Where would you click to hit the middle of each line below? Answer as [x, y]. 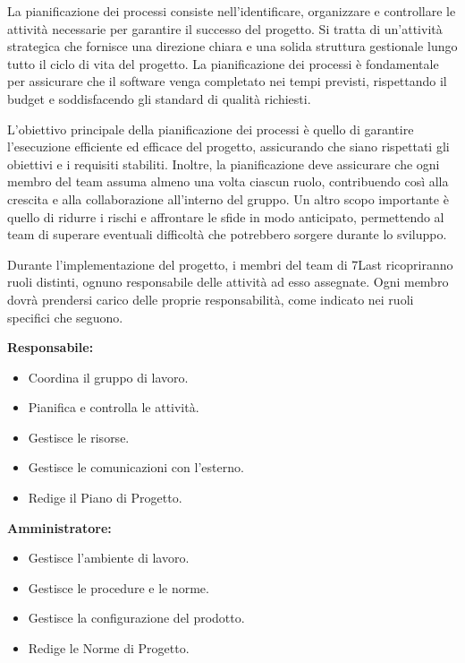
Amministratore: [59, 527]
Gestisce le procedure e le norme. [118, 587]
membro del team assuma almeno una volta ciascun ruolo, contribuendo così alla [228, 181]
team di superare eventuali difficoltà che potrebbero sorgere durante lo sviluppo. [227, 234]
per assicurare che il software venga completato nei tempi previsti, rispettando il [227, 81]
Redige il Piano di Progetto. [105, 498]
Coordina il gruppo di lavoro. [108, 377]
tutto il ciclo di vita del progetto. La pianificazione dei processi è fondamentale [223, 63]
